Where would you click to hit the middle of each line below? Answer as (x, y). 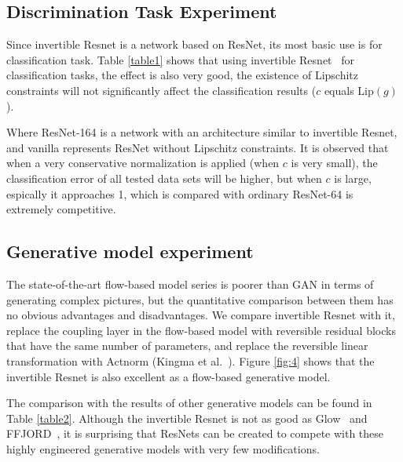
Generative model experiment (130, 251)
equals (339, 90)
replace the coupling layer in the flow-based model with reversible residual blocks (201, 330)
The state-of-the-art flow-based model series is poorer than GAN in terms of (190, 284)
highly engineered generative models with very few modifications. (163, 448)
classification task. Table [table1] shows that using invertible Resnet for (180, 59)
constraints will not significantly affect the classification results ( (161, 90)
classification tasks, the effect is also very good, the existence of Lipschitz (182, 75)
